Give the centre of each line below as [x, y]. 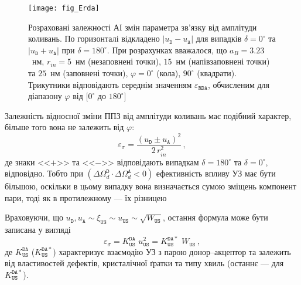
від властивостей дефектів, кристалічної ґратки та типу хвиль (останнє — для [144, 263]
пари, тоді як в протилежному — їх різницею [86, 197]
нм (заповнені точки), [89, 73]
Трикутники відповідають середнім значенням [110, 84]
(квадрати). [217, 73]
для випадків [219, 38]
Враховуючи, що [34, 217]
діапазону [45, 96]
